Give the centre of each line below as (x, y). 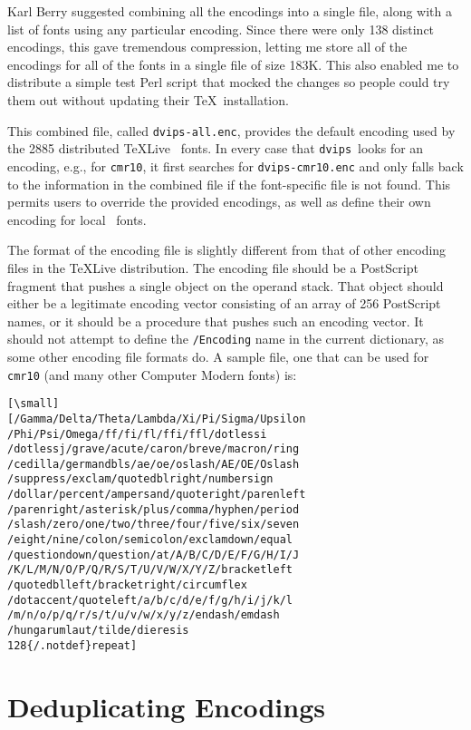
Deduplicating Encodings (167, 706)
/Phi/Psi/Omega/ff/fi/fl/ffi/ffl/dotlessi (137, 434)
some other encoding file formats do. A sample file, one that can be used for (218, 356)
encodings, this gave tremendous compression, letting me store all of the (207, 47)
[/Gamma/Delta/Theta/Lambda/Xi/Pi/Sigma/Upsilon (157, 419)
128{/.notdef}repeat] (72, 645)
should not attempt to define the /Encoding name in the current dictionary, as (226, 339)
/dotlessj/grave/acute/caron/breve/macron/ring (154, 449)
